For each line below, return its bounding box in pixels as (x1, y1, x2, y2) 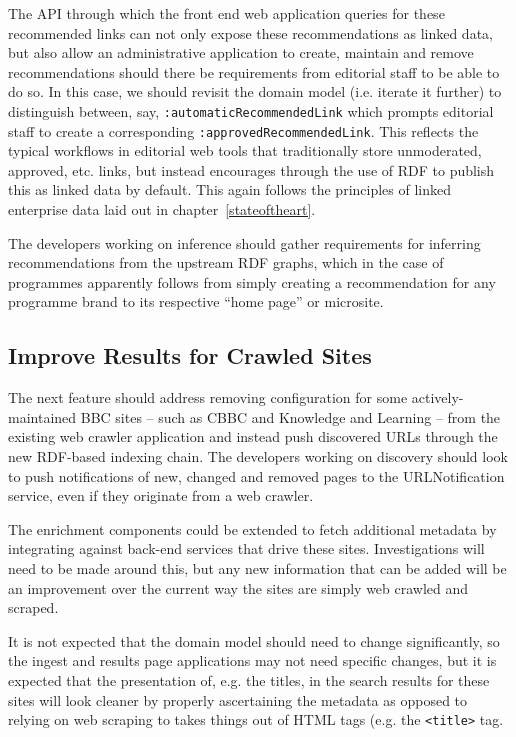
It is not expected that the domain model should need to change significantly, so (8, 630, 500, 651)
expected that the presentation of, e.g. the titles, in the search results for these (8, 669, 490, 690)
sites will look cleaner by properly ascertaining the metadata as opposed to (8, 689, 468, 710)
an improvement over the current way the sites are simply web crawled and (8, 577, 469, 598)
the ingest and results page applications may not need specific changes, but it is (8, 650, 497, 671)
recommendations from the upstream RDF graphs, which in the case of (8, 252, 444, 273)
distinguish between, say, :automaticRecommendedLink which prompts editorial (8, 100, 494, 121)
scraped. (8, 597, 59, 618)
